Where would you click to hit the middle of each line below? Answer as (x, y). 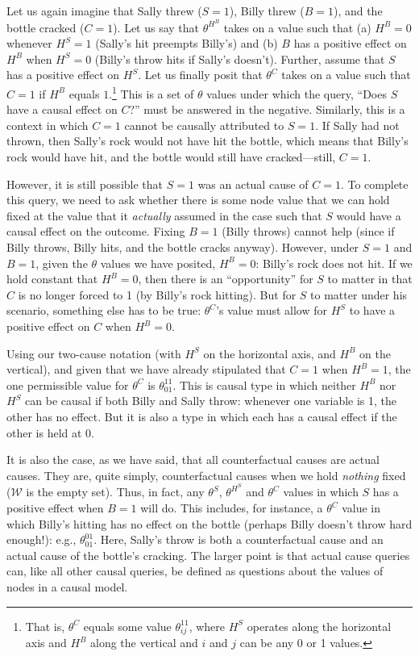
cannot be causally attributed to (204, 125)
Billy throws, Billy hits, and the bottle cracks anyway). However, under (183, 247)
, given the (62, 263)
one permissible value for (68, 384)
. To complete (374, 184)
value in (361, 508)
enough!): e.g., (41, 539)
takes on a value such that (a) (297, 27)
